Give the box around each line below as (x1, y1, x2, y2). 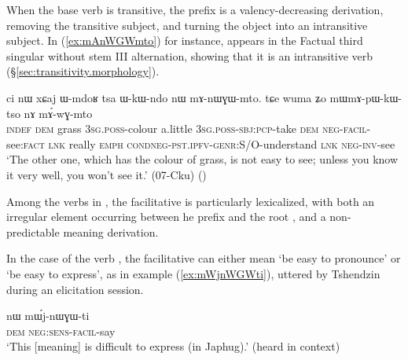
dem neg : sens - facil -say (6, 322, 116, 339)
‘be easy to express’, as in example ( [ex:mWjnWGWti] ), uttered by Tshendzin (6, 265, 380, 281)
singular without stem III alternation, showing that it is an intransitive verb (6, 47, 373, 64)
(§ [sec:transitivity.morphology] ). (6, 63, 160, 79)
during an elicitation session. (6, 281, 144, 297)
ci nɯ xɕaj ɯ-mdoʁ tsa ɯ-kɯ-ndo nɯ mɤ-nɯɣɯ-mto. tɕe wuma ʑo (6, 89, 326, 105)
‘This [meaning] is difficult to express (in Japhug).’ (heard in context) (6, 338, 340, 354)
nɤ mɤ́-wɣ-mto (24, 105, 93, 121)
